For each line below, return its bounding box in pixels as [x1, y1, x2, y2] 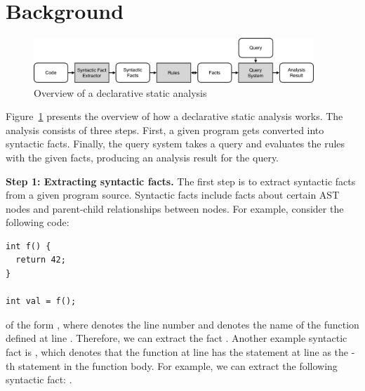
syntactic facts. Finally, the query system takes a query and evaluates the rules [6, 136, 345, 151]
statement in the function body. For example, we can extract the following [18, 358, 338, 373]
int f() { [6, 241, 51, 251]
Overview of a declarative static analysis [34, 85, 207, 100]
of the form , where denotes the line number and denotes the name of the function [6, 317, 359, 331]
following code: [6, 215, 69, 230]
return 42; [15, 255, 66, 265]
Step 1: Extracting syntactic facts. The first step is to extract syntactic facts [6, 173, 356, 188]
